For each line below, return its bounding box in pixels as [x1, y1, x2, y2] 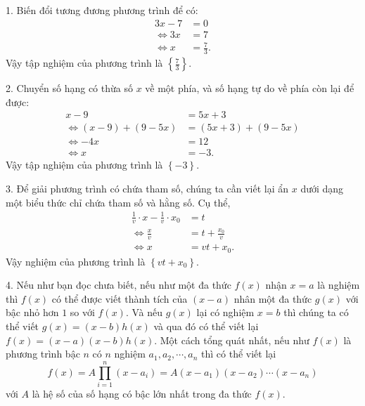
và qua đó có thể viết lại [153, 318, 259, 333]
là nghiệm [317, 277, 360, 292]
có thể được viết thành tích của [51, 291, 188, 306]
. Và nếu [125, 305, 162, 320]
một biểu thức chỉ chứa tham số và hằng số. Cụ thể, [6, 195, 231, 209]
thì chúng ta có [283, 305, 349, 320]
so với [70, 305, 95, 320]
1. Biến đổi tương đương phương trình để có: [6, 3, 198, 17]
